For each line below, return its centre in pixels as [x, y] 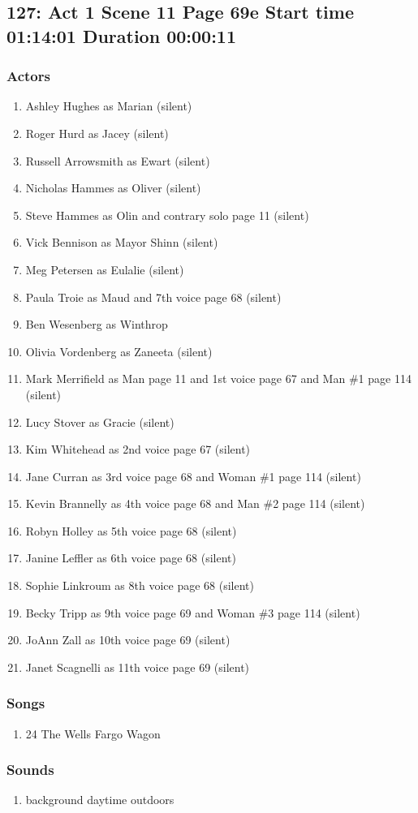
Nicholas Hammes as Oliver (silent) [113, 188]
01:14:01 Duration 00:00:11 [121, 35]
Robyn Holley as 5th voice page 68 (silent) [131, 530]
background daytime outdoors [100, 800]
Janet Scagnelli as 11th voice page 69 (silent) [138, 667]
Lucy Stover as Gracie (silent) [100, 422]
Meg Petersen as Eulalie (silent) [105, 269]
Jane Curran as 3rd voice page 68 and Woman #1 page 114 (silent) [193, 476]
